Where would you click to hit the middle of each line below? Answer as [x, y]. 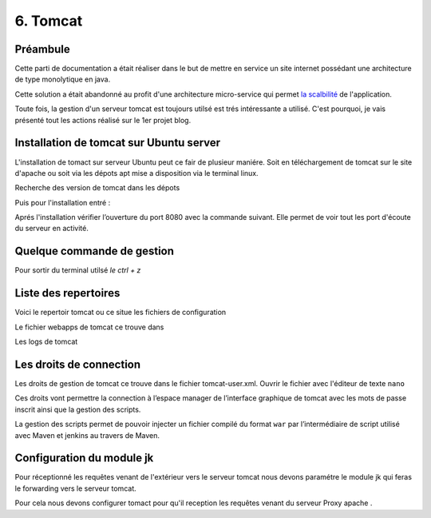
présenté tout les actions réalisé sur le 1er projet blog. [103, 120]
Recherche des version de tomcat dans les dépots [97, 188]
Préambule [43, 49]
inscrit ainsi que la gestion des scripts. [78, 409]
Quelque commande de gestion [95, 251]
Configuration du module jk [84, 458]
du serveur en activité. [52, 229]
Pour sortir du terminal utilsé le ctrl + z [78, 270]
